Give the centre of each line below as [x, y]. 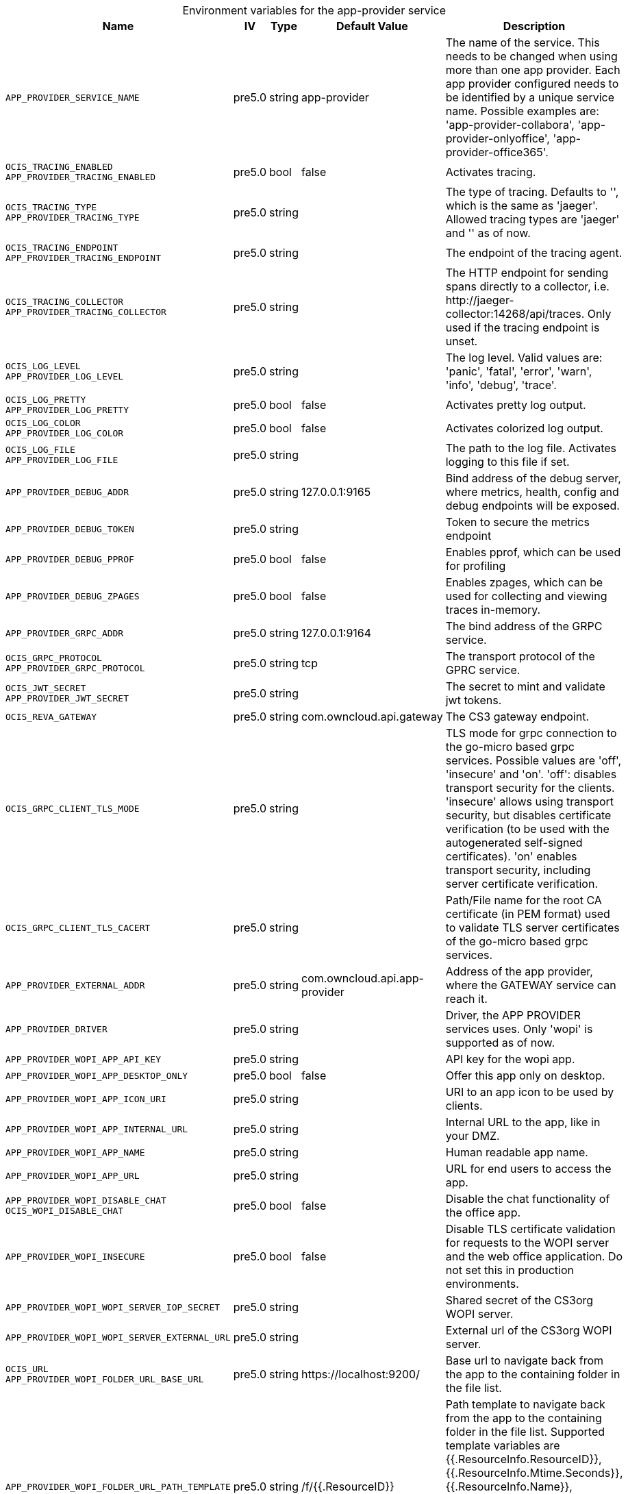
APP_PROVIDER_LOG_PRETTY [67, 410]
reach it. [466, 999]
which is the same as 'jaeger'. [522, 206]
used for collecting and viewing [526, 596]
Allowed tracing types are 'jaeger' [532, 219]
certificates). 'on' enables [511, 856]
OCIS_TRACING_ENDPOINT [62, 248]
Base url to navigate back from [525, 1360]
